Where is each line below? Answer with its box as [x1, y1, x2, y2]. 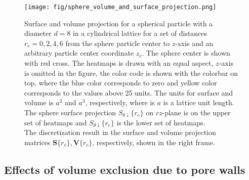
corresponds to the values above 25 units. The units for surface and [24, 87, 233, 98]
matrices [24, 137, 51, 147]
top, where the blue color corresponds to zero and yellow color [24, 77, 217, 88]
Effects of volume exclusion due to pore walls [4, 161, 245, 177]
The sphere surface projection [24, 107, 116, 117]
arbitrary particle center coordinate [24, 48, 134, 58]
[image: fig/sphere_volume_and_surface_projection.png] [24, 4, 217, 11]
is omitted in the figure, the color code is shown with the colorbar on [24, 67, 238, 78]
